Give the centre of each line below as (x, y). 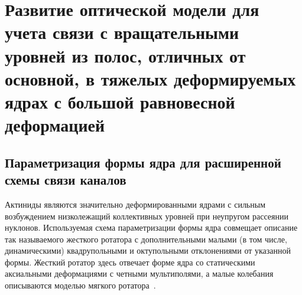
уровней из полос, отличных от (125, 55)
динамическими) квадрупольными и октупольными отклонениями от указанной (148, 250)
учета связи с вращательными (122, 32)
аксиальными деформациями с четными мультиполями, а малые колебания (139, 273)
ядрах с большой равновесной (120, 101)
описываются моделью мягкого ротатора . (80, 285)
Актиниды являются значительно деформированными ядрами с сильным (135, 204)
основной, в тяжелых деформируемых (150, 78)
